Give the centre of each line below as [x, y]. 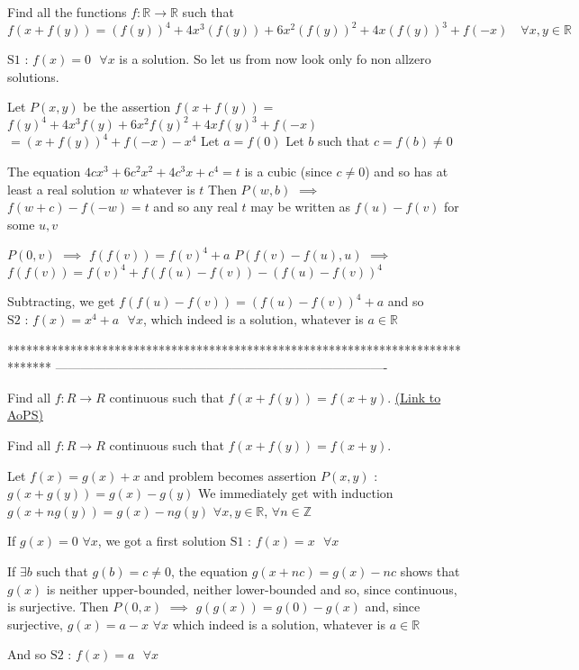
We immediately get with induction [295, 493]
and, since [393, 607]
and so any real [195, 207]
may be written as [301, 207]
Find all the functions [67, 12]
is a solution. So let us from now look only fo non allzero [275, 59]
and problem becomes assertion [231, 475]
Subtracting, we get [61, 301]
